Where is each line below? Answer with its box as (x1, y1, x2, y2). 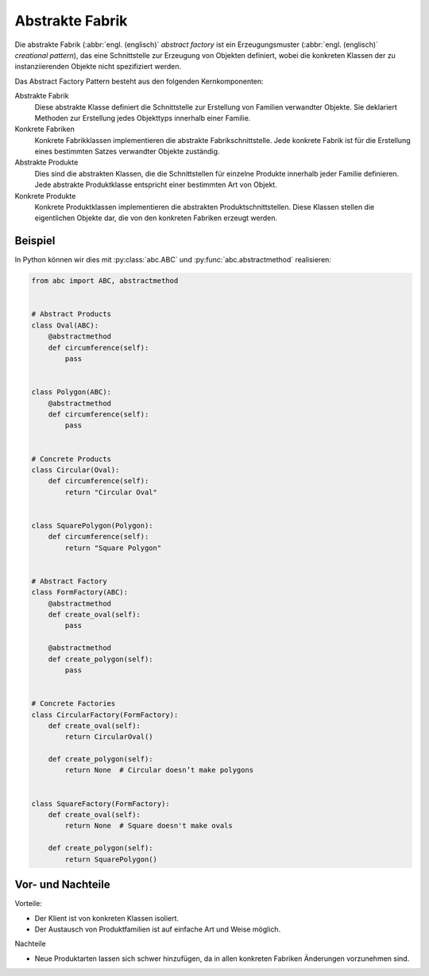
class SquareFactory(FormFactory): (31, 799, 170, 808)
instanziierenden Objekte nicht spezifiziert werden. (14, 62, 182, 72)
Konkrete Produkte (14, 191, 76, 200)
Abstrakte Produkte (14, 157, 79, 167)
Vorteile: (14, 899, 43, 908)
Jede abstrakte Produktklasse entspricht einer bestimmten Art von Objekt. (34, 180, 277, 190)
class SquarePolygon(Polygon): (31, 521, 154, 530)
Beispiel (14, 234, 56, 248)
